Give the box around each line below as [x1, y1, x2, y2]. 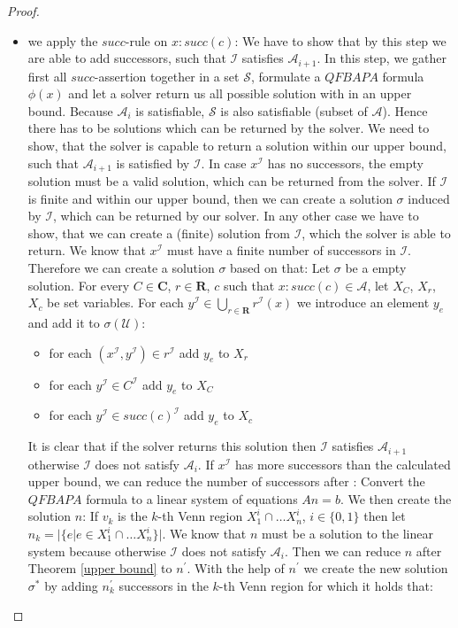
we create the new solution [303, 559, 448, 578]
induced [408, 189, 450, 207]
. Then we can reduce [285, 541, 401, 560]
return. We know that [27, 241, 146, 260]
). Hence [382, 101, 428, 120]
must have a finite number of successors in [167, 241, 396, 260]
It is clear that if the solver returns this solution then [27, 437, 317, 455]
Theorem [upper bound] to [27, 559, 172, 578]
